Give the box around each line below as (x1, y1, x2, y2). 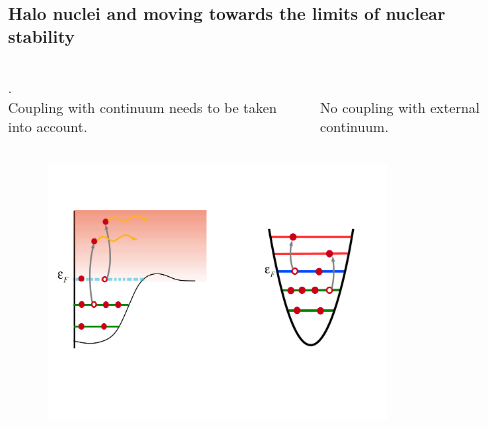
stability (8, 23, 75, 48)
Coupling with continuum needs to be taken (8, 96, 277, 117)
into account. (8, 116, 88, 137)
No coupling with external (320, 96, 480, 117)
